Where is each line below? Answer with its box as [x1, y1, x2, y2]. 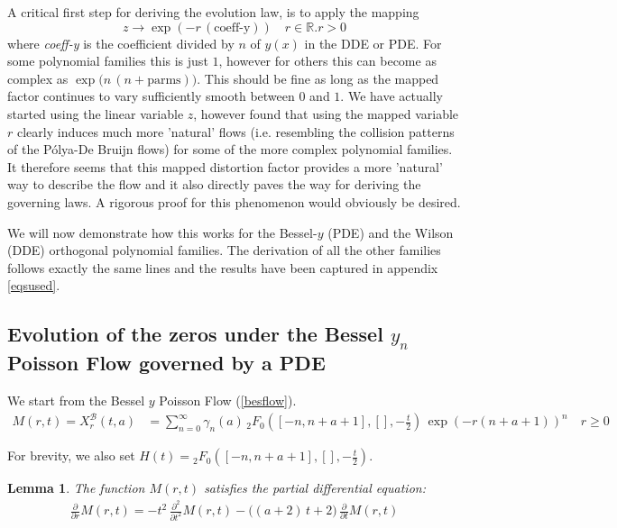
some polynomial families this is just [7, 51, 208, 70]
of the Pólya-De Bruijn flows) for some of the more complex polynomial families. [7, 140, 453, 159]
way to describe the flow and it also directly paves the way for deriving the [7, 175, 421, 194]
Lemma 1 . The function [7, 478, 145, 497]
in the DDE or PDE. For [304, 33, 442, 52]
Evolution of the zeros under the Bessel [7, 320, 383, 348]
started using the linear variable [7, 104, 184, 123]
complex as [7, 68, 69, 87]
